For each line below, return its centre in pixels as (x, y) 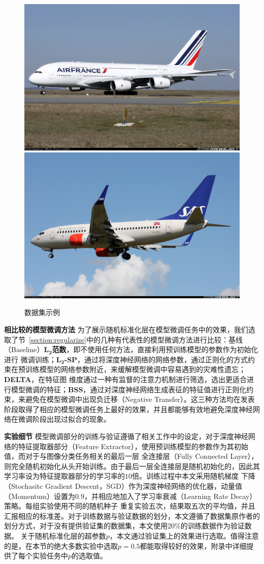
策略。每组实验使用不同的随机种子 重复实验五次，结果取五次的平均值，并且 (130, 506)
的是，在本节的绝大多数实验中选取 (61, 545)
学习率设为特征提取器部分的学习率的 (64, 476)
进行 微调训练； (30, 359)
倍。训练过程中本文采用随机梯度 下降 (194, 476)
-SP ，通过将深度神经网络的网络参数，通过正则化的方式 (156, 359)
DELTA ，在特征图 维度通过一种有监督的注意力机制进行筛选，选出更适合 (125, 379)
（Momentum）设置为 (40, 496)
